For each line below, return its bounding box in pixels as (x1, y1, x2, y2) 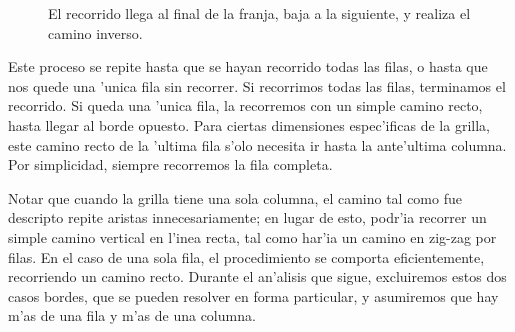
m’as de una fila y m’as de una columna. (8, 305, 256, 326)
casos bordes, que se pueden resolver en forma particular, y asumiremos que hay (8, 285, 499, 306)
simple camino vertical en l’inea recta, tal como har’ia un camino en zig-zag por (8, 226, 497, 247)
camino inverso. (48, 22, 143, 43)
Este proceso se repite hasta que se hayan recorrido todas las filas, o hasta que (8, 56, 488, 77)
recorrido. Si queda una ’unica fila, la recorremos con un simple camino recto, (8, 95, 483, 116)
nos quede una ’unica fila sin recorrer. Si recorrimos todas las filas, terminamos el (8, 75, 506, 96)
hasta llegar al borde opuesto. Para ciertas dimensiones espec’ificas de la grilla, (8, 114, 490, 135)
